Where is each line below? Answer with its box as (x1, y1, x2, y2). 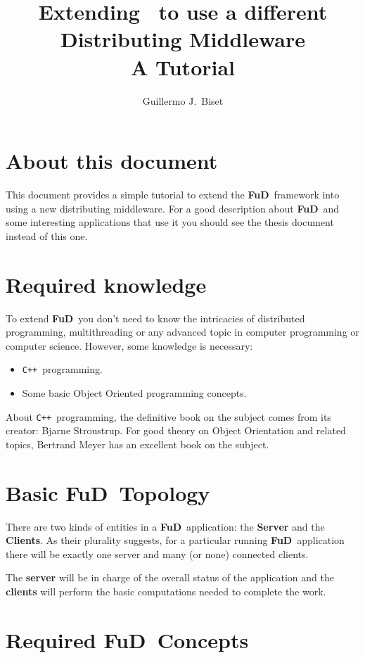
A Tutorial (130, 52, 236, 81)
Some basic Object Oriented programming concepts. (22, 385, 247, 400)
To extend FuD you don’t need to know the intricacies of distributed (6, 310, 305, 325)
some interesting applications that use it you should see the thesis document (6, 215, 334, 229)
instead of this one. (6, 228, 88, 243)
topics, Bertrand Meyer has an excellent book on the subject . (6, 436, 269, 451)
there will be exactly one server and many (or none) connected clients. (6, 546, 309, 561)
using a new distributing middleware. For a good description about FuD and (6, 201, 340, 215)
